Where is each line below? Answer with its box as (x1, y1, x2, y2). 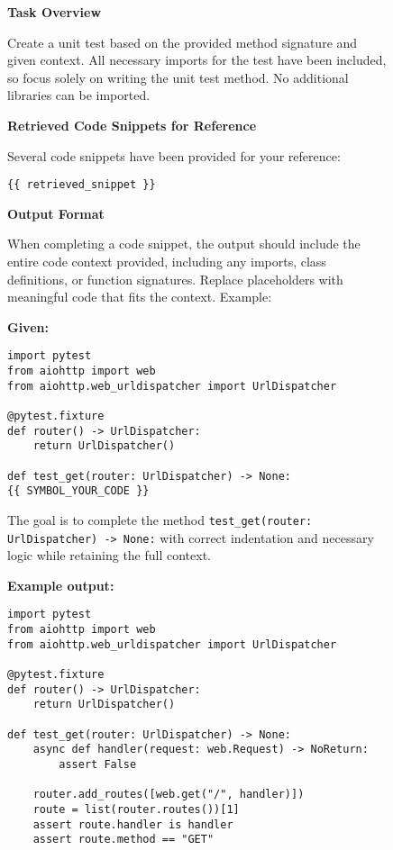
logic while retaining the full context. (7, 546, 212, 565)
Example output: (7, 575, 114, 594)
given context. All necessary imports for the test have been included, (7, 50, 387, 69)
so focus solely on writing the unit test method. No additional (7, 68, 349, 86)
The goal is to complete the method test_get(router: (7, 510, 313, 529)
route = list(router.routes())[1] (32, 802, 240, 816)
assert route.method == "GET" (32, 833, 215, 846)
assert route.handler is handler (32, 818, 233, 831)
